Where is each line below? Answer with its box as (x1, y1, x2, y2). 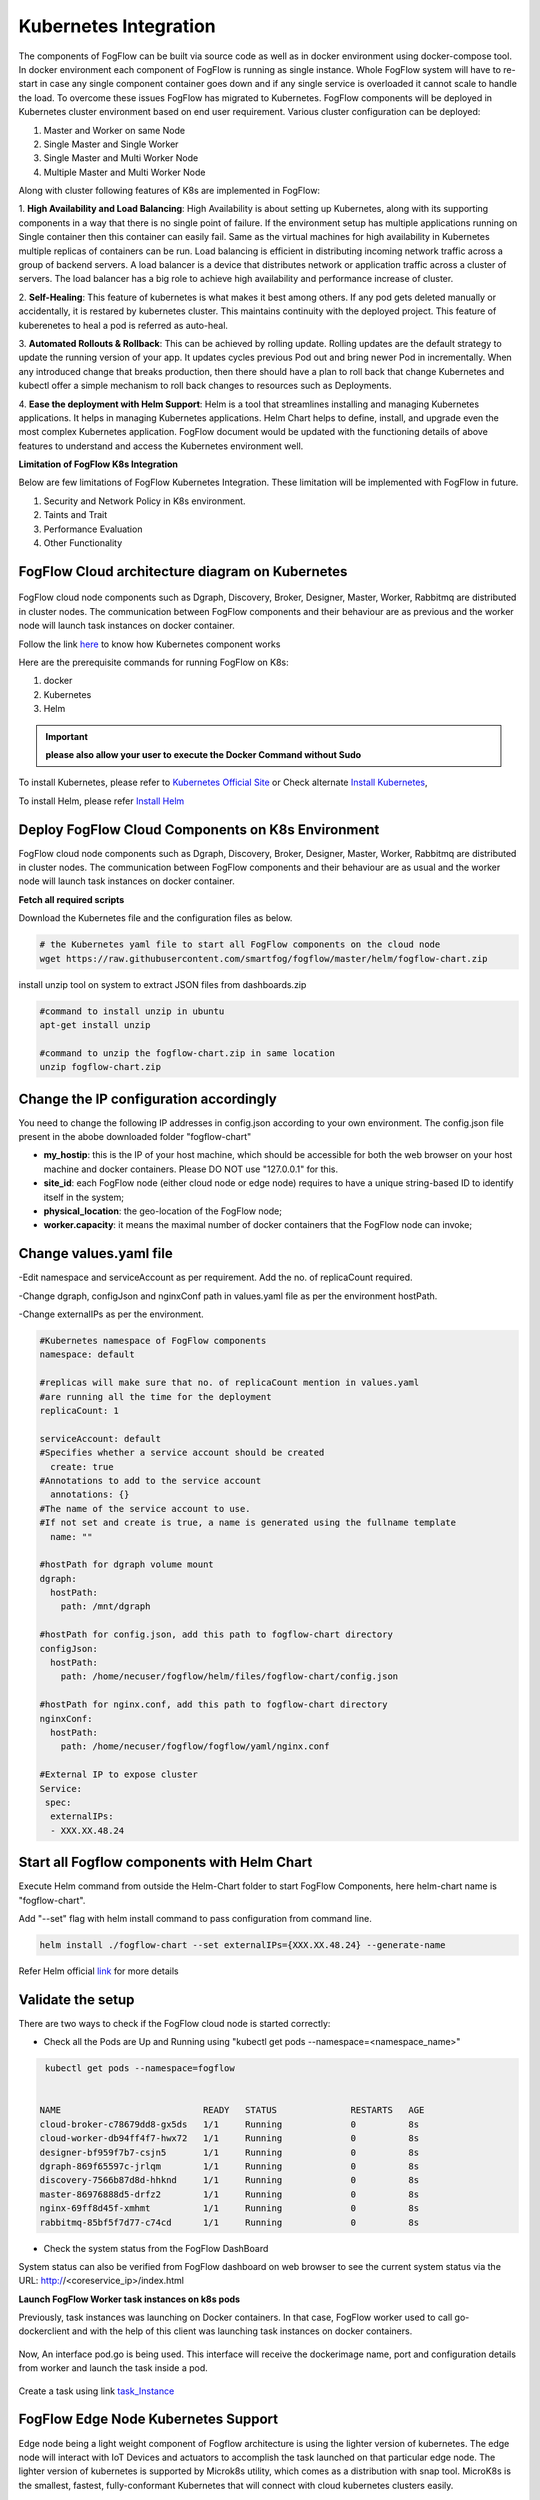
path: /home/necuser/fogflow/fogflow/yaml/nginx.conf (60, 1741, 330, 1752)
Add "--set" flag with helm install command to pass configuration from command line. (18, 1912, 372, 1924)
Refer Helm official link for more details (18, 1965, 179, 1977)
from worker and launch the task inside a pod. (18, 2362, 209, 2374)
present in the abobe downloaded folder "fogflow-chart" (18, 1131, 252, 1143)
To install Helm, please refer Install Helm (18, 795, 185, 807)
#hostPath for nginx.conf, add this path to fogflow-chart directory (39, 1699, 388, 1710)
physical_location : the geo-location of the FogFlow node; (43, 1205, 283, 1217)
